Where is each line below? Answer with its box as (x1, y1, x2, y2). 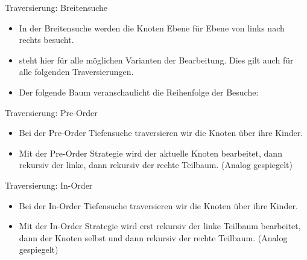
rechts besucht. (19, 33, 74, 46)
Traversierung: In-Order (5, 178, 93, 191)
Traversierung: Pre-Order (5, 106, 98, 119)
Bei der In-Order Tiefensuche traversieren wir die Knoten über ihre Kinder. (19, 199, 298, 212)
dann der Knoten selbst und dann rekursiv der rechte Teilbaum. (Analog (19, 231, 288, 244)
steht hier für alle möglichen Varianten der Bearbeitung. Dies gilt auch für (19, 53, 294, 66)
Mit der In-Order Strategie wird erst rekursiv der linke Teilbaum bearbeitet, (19, 219, 301, 232)
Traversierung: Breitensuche (5, 1, 108, 13)
